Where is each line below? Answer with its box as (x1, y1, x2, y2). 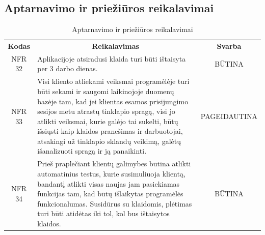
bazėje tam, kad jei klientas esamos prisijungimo (37, 96, 189, 106)
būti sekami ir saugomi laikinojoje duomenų (37, 85, 174, 96)
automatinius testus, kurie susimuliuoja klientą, (37, 168, 185, 179)
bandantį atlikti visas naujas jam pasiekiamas (37, 178, 180, 189)
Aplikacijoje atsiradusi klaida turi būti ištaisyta (37, 53, 186, 64)
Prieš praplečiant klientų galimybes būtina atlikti (37, 158, 191, 169)
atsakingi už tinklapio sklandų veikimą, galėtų (37, 135, 181, 146)
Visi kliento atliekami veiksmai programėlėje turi (37, 76, 190, 86)
